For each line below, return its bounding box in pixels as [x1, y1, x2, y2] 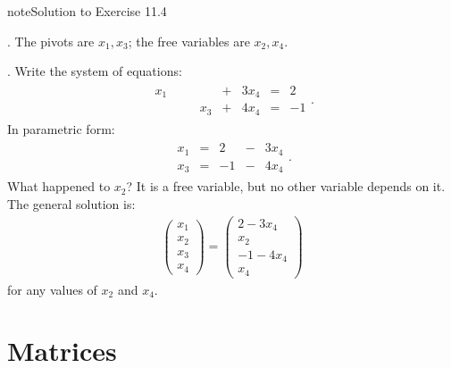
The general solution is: [7, 194, 136, 213]
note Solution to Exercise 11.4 [7, 2, 167, 20]
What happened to [7, 177, 111, 196]
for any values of [7, 280, 97, 298]
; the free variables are [128, 31, 250, 50]
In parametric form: [7, 119, 115, 138]
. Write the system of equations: [7, 62, 182, 80]
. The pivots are [7, 31, 95, 50]
